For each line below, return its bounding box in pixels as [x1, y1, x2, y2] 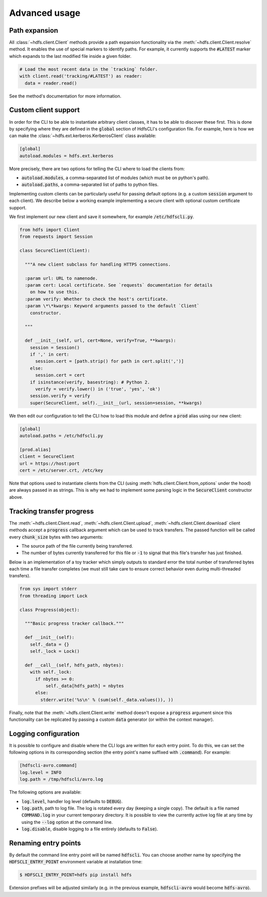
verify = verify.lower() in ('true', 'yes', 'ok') [35, 386, 161, 392]
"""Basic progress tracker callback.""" [25, 621, 124, 626]
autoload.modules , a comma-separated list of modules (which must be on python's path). [21, 175, 210, 181]
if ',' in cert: [30, 352, 69, 357]
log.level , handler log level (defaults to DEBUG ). [21, 798, 123, 804]
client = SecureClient [19, 454, 75, 460]
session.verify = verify [30, 393, 90, 399]
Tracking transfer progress [9, 507, 94, 516]
